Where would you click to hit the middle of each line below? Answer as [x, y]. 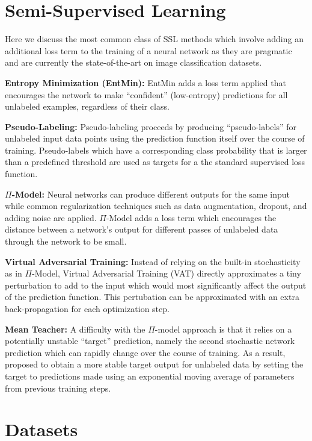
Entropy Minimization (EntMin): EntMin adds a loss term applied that [145, 82]
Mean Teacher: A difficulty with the [75, 329]
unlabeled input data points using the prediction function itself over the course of [155, 138]
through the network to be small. [66, 241]
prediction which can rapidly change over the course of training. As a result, [145, 352]
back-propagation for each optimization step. [87, 308]
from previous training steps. [58, 388]
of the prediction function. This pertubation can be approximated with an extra [152, 297]
